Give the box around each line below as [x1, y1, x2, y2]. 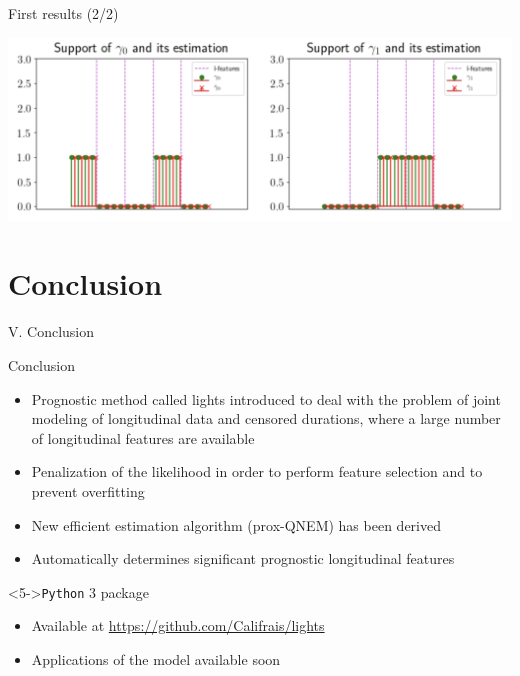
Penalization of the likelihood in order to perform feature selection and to [31, 461, 483, 482]
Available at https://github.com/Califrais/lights [31, 615, 325, 636]
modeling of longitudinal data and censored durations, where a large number [31, 408, 501, 429]
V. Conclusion [8, 321, 95, 342]
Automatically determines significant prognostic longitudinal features [31, 548, 455, 569]
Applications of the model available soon [31, 649, 281, 669]
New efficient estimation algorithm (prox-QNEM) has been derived [31, 514, 441, 535]
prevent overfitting [31, 480, 145, 501]
